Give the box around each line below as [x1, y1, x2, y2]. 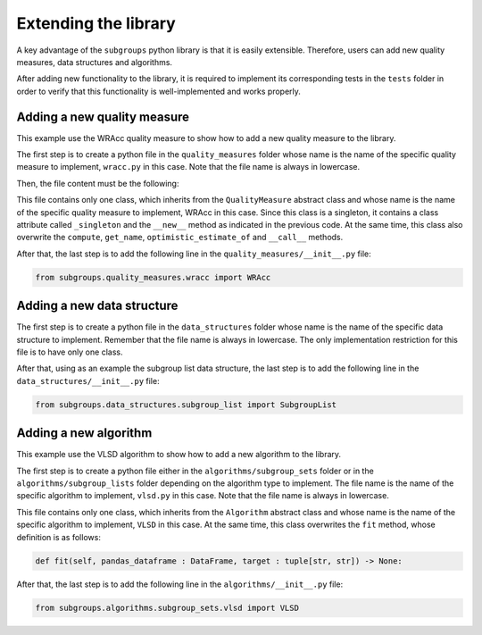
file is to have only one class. [16, 347, 123, 357]
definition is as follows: [16, 531, 102, 542]
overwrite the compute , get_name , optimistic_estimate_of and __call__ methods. [16, 232, 344, 243]
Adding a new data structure [16, 298, 179, 313]
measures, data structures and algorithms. [16, 56, 173, 67]
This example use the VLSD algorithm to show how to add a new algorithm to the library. [16, 449, 342, 460]
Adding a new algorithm [16, 425, 153, 441]
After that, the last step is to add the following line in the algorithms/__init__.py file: [16, 579, 344, 589]
